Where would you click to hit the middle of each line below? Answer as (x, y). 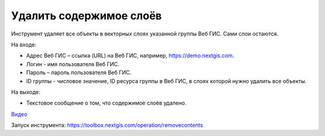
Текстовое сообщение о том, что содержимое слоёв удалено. (106, 103)
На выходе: (26, 92)
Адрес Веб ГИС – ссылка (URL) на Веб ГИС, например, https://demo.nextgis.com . (130, 56)
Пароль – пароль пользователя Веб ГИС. (79, 73)
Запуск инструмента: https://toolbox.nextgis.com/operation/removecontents (107, 125)
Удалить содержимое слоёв (86, 16)
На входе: (24, 45)
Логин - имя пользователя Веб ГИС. (73, 64)
